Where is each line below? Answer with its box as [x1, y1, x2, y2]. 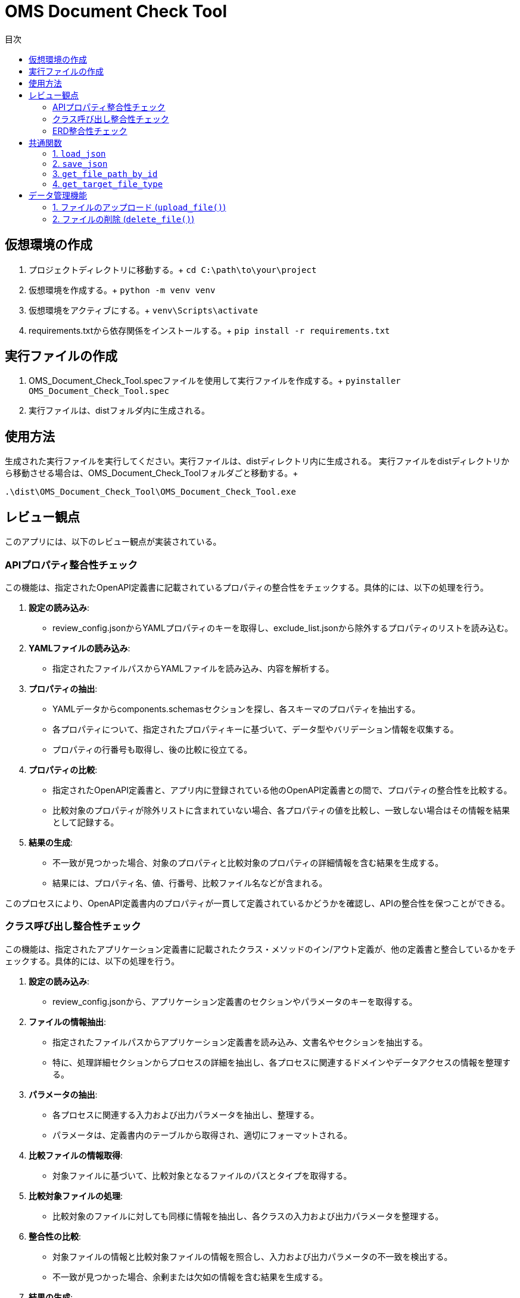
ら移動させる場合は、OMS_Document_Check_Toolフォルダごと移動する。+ [5, 468, 298, 479]
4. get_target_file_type [52, 178, 163, 189]
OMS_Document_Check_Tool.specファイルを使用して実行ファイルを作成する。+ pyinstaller [29, 375, 401, 386]
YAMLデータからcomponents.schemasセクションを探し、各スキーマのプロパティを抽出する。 [52, 703, 421, 714]
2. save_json [52, 158, 108, 169]
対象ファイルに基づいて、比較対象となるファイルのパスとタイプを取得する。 [52, 1170, 352, 1181]
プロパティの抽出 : [29, 683, 98, 694]
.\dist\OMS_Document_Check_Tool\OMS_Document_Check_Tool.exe [5, 487, 296, 497]
